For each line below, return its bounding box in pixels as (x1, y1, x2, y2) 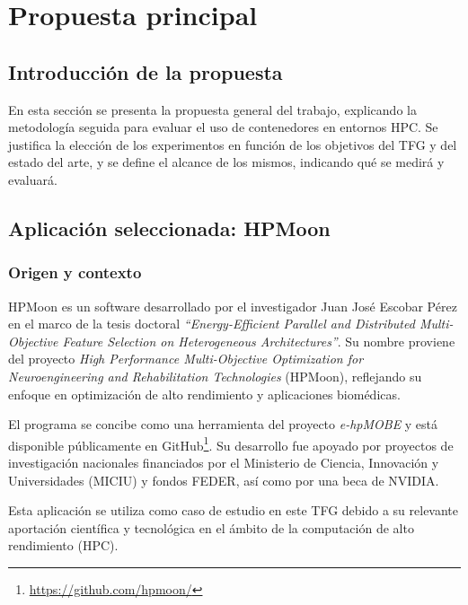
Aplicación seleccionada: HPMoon (8, 214, 331, 241)
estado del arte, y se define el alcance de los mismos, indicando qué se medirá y (8, 153, 445, 171)
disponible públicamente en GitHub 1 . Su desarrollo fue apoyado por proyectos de (8, 433, 454, 454)
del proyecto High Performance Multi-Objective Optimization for (8, 349, 364, 368)
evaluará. (8, 170, 57, 189)
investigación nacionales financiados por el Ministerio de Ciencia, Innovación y (8, 452, 439, 471)
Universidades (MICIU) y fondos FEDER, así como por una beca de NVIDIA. (8, 470, 439, 489)
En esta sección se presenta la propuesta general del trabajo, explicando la (8, 100, 417, 118)
